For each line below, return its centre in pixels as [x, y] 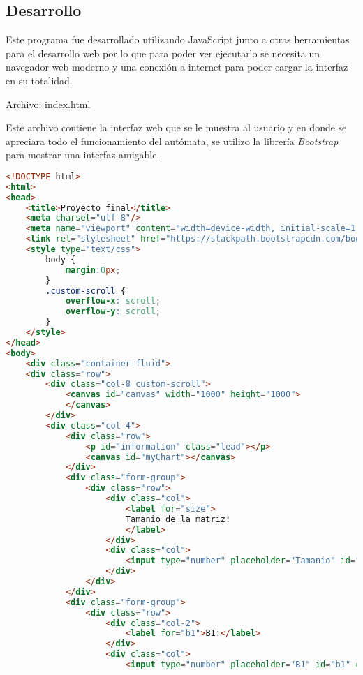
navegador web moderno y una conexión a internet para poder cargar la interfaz [177, 67]
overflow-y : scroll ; [113, 312]
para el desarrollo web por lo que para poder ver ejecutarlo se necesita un [163, 53]
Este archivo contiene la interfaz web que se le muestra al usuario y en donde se [176, 127]
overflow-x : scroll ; [113, 301]
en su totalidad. [39, 80]
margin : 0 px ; [93, 270]
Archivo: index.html [48, 104]
